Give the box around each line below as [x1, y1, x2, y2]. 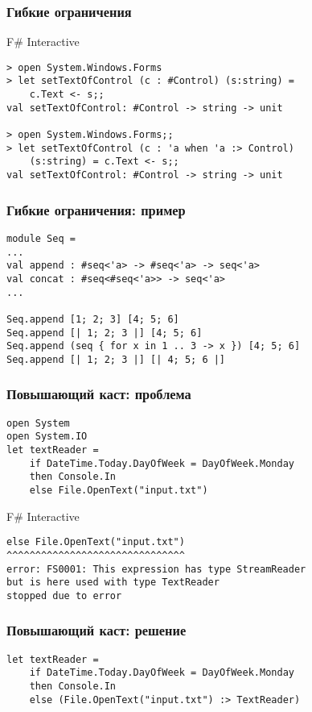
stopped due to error [6, 589, 122, 602]
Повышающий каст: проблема [6, 384, 191, 404]
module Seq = [6, 232, 76, 244]
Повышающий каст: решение [6, 620, 187, 640]
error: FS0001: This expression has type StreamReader [6, 563, 306, 575]
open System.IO [6, 431, 88, 443]
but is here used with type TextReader [6, 577, 220, 589]
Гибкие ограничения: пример [6, 199, 186, 219]
